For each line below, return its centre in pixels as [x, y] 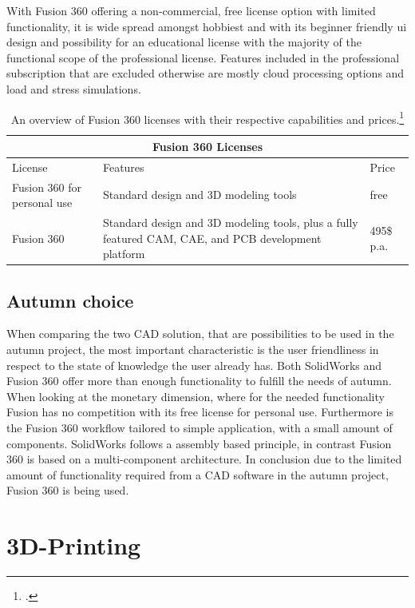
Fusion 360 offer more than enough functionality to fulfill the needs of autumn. [199, 381]
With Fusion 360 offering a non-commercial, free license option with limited [191, 10]
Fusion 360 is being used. [68, 490]
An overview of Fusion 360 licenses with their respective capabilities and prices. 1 [207, 117]
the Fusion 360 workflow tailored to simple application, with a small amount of [200, 427]
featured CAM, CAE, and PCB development [212, 238]
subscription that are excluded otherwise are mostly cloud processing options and [206, 73]
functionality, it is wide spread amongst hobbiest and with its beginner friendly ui [207, 26]
